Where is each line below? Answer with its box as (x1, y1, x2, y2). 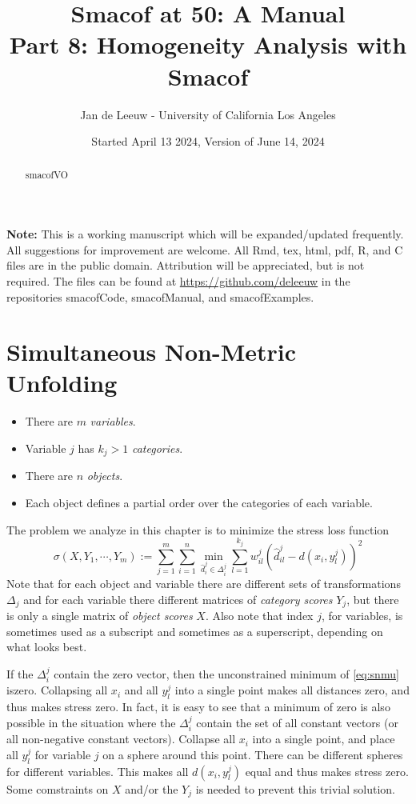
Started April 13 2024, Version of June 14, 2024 (91, 133, 325, 150)
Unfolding (6, 366, 118, 399)
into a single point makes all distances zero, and (174, 682, 410, 698)
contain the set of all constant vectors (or (196, 714, 398, 730)
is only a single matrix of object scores (6, 607, 193, 624)
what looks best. (6, 638, 87, 655)
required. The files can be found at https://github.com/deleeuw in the (6, 272, 350, 289)
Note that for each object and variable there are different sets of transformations (6, 575, 401, 592)
